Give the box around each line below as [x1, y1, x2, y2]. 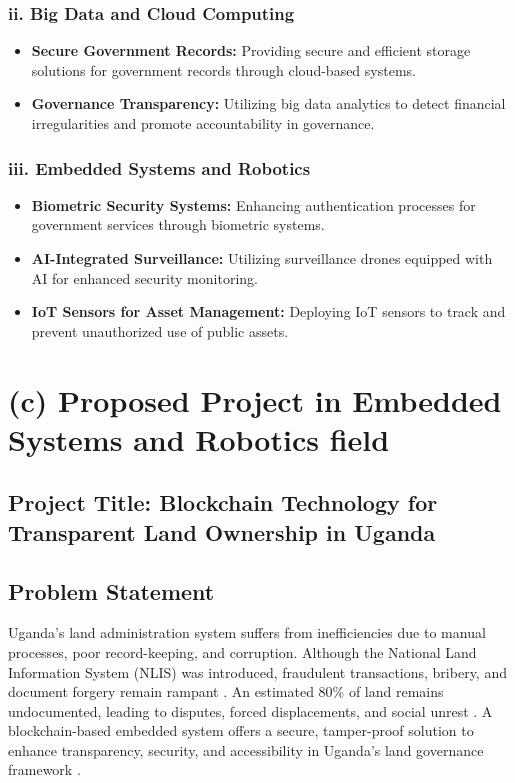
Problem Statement [8, 575, 215, 606]
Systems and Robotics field [8, 418, 390, 459]
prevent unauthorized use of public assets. [31, 320, 289, 341]
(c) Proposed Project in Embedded [8, 379, 502, 420]
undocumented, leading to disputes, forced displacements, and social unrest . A [8, 700, 493, 721]
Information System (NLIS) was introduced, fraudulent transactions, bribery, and [8, 661, 507, 682]
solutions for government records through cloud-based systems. [31, 59, 416, 80]
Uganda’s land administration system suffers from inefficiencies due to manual [8, 622, 486, 643]
